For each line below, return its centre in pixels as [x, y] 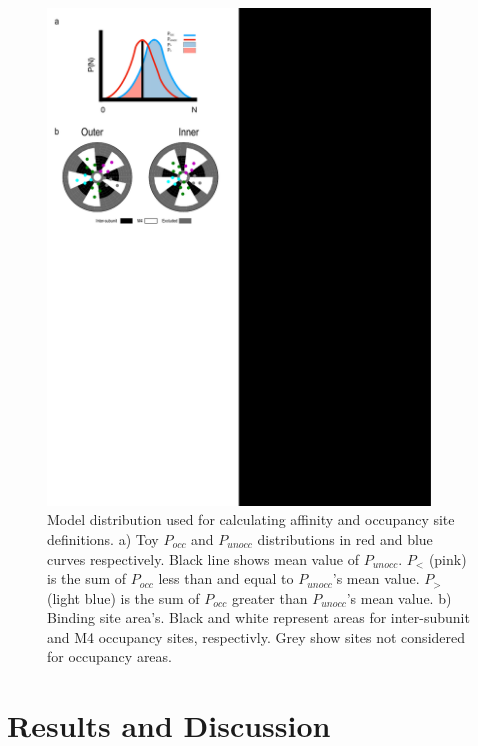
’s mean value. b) [399, 597]
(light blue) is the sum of [123, 597]
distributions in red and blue [345, 538]
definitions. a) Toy [103, 538]
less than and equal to [226, 578]
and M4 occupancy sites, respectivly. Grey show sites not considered [256, 636]
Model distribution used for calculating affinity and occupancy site [251, 519]
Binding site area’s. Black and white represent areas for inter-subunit [258, 617]
